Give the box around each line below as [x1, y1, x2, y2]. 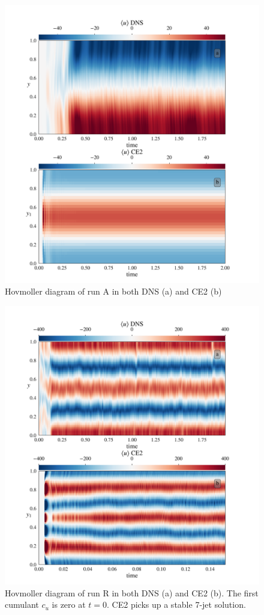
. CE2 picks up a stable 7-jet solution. [107, 598, 246, 611]
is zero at [52, 598, 86, 611]
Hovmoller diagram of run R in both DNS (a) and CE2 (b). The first [5, 586, 259, 599]
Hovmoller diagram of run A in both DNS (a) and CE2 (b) [5, 285, 222, 298]
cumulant [5, 598, 39, 611]
